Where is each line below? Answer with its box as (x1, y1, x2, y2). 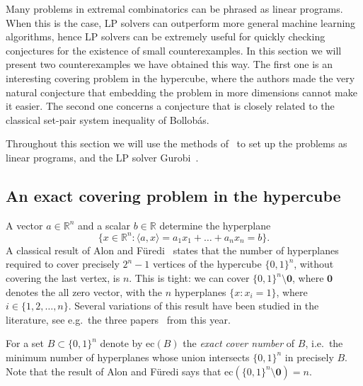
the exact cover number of (183, 336, 295, 351)
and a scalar (77, 217, 130, 232)
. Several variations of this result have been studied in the (68, 298, 319, 313)
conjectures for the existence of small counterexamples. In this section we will (6, 42, 342, 57)
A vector (6, 217, 43, 232)
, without (294, 256, 334, 271)
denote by (100, 336, 143, 351)
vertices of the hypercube (152, 256, 262, 271)
